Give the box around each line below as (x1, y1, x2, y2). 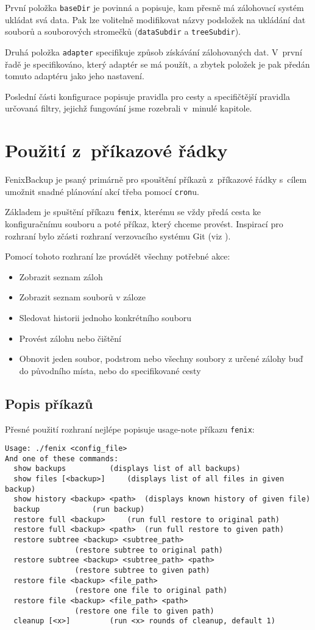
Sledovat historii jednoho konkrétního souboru (19, 311, 192, 324)
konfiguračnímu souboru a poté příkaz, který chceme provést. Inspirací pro (5, 217, 283, 230)
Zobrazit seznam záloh (19, 270, 103, 283)
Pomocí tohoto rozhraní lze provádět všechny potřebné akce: (5, 250, 230, 263)
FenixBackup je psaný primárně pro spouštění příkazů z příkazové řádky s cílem (5, 173, 307, 186)
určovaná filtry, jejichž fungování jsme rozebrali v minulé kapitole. (5, 102, 252, 115)
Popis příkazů (5, 394, 93, 412)
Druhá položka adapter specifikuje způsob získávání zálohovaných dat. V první (5, 45, 302, 58)
